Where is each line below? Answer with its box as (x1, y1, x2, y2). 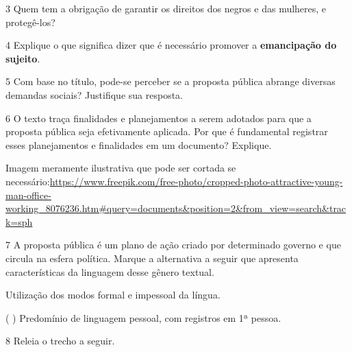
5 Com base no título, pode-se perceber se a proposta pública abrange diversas (5, 74, 336, 89)
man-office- (5, 187, 51, 202)
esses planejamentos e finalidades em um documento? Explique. (5, 137, 272, 152)
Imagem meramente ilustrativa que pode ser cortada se (5, 161, 236, 175)
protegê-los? (5, 14, 55, 29)
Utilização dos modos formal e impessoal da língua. (5, 288, 221, 302)
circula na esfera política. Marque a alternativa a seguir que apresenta (5, 250, 299, 265)
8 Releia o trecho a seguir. (5, 333, 115, 348)
